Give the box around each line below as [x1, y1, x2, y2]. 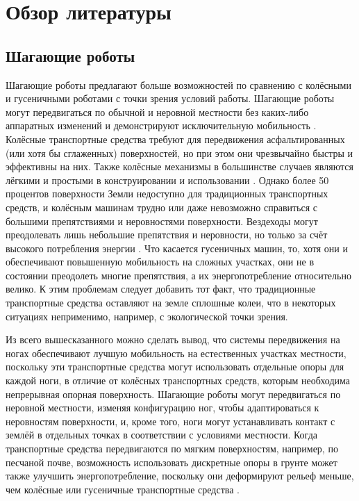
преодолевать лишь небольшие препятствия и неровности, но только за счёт [6, 227, 328, 242]
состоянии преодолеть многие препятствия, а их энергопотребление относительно [6, 268, 351, 282]
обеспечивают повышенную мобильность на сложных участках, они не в [6, 254, 314, 269]
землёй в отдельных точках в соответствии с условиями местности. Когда [6, 427, 317, 442]
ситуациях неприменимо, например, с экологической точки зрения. [6, 309, 288, 323]
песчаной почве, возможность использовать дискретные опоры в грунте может [6, 454, 337, 469]
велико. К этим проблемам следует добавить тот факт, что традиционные [6, 281, 316, 296]
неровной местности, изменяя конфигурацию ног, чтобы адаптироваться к [6, 400, 319, 415]
